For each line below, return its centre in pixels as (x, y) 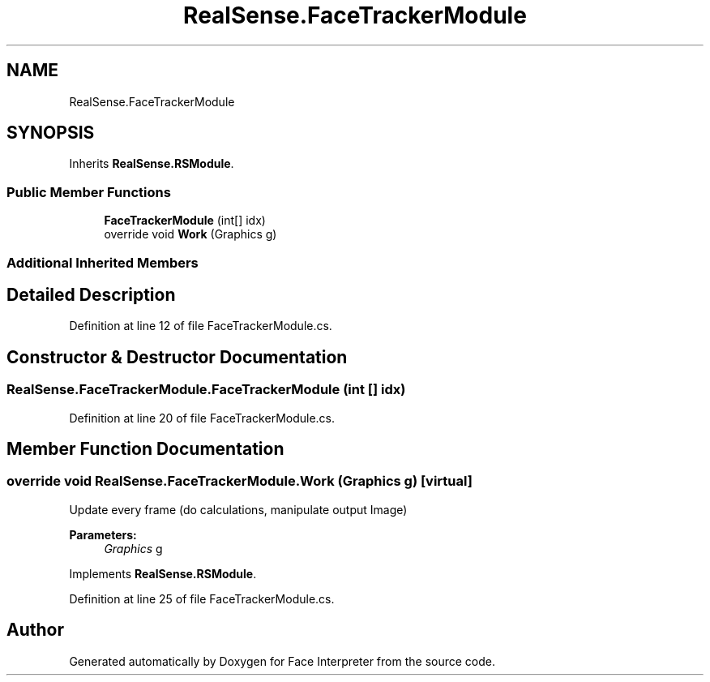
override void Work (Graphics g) (190, 234)
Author (35, 630)
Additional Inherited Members (103, 262)
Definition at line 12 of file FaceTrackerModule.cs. (201, 326)
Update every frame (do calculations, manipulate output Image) (238, 509)
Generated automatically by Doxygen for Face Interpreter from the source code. (282, 661)
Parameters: (103, 534)
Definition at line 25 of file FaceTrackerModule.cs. (202, 598)
